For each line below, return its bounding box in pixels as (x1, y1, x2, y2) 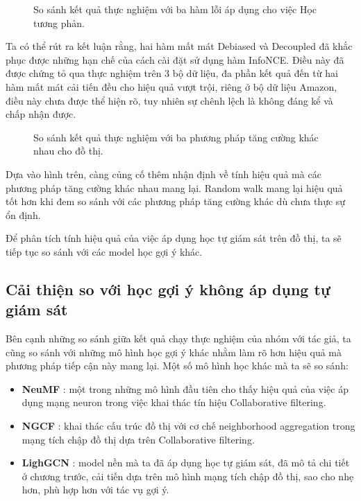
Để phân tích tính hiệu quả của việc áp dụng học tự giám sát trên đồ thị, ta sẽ (6, 231, 342, 245)
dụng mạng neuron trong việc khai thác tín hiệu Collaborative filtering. (22, 395, 326, 410)
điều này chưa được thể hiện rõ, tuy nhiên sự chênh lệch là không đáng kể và (6, 93, 333, 107)
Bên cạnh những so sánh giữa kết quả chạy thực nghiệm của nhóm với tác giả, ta (6, 331, 351, 346)
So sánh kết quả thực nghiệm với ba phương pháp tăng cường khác (33, 130, 319, 144)
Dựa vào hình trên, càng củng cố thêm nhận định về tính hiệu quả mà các (6, 166, 321, 181)
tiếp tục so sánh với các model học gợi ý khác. (6, 244, 203, 258)
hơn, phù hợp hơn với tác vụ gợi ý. (22, 482, 169, 497)
